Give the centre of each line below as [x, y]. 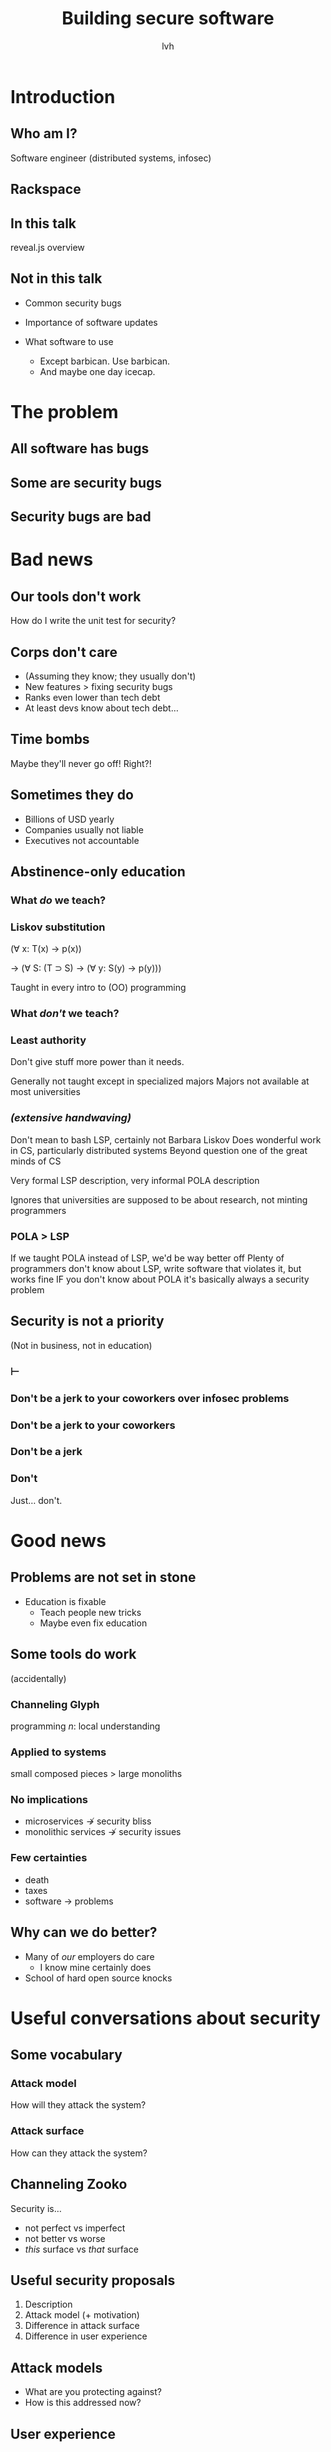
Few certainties [49, 1858]
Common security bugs [73, 303]
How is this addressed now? [83, 2403]
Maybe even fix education [93, 1623]
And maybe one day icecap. [97, 371]
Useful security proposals [93, 2280]
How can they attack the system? [79, 2153]
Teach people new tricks [90, 1612]
